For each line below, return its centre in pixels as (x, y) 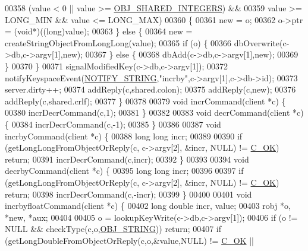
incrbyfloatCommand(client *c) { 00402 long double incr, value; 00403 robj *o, (148, 206)
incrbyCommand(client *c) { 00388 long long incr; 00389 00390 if (124, 136)
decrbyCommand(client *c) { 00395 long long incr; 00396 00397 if (124, 171)
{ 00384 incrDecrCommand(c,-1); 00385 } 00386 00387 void (113, 124)
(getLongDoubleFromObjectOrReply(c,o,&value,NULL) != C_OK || (129, 240)
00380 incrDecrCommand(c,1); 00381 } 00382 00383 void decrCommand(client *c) (154, 112)
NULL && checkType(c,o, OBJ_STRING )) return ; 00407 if (113, 229)
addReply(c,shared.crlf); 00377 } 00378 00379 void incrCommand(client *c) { (145, 101)
